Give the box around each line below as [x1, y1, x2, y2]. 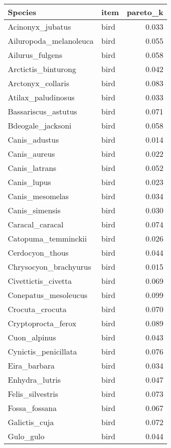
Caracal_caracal [8, 219, 64, 230]
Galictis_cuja [8, 416, 54, 428]
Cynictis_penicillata [8, 346, 77, 357]
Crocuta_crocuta [8, 303, 67, 315]
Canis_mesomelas [8, 190, 69, 202]
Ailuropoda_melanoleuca [8, 35, 94, 46]
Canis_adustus [8, 134, 59, 145]
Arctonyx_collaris [8, 77, 69, 89]
